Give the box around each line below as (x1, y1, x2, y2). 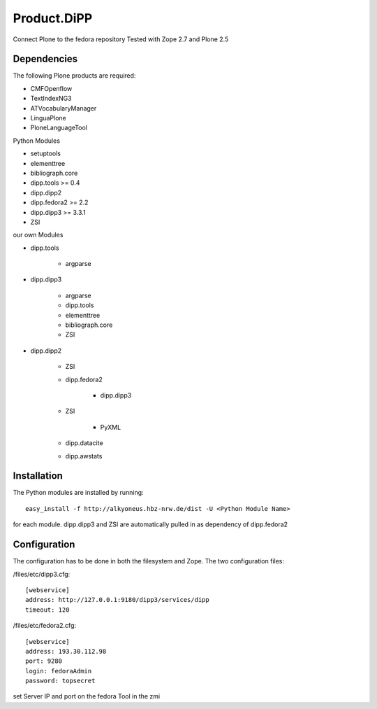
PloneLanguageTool (30, 123, 87, 132)
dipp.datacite (65, 439, 104, 447)
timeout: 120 (25, 605, 70, 614)
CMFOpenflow (30, 84, 73, 92)
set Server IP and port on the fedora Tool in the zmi (13, 692, 161, 701)
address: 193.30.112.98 (25, 647, 107, 655)
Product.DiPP (13, 10, 93, 26)
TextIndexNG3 (30, 94, 73, 103)
